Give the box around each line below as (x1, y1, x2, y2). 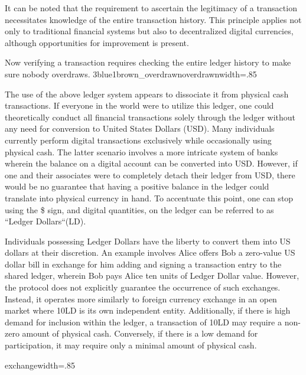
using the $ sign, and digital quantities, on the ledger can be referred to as (5, 203, 274, 216)
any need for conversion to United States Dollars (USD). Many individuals (5, 122, 275, 135)
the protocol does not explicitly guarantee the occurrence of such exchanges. (5, 281, 281, 294)
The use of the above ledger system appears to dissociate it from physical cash (5, 87, 289, 100)
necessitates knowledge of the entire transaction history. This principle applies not (5, 13, 302, 25)
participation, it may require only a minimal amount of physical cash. (5, 339, 257, 351)
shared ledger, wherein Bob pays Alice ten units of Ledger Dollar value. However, (5, 269, 300, 282)
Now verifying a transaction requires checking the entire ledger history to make (5, 56, 291, 69)
